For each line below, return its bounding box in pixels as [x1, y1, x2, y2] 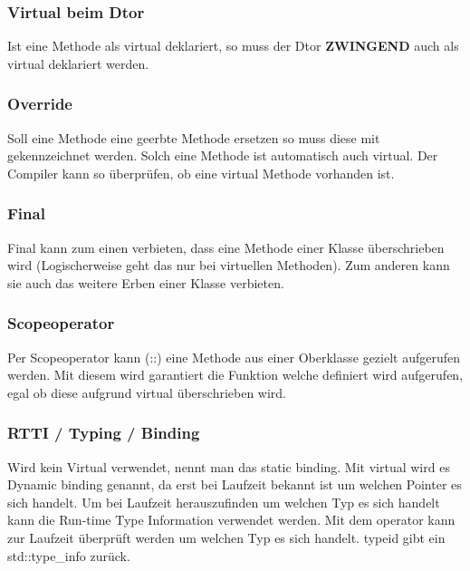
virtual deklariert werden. [7, 53, 149, 73]
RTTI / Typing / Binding [7, 421, 200, 444]
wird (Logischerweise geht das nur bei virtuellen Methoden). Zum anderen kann [7, 256, 450, 275]
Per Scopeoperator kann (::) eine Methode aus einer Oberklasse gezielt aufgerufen [7, 347, 461, 366]
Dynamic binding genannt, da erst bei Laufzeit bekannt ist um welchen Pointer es [7, 475, 462, 494]
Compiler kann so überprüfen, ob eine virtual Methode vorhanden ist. [7, 163, 395, 182]
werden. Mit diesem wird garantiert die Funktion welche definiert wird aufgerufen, [7, 365, 464, 384]
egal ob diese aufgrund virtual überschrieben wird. [7, 382, 287, 402]
